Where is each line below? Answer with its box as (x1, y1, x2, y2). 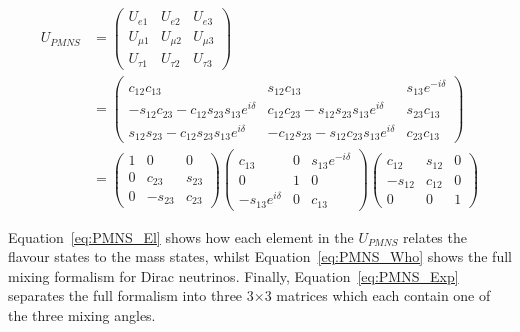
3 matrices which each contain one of (264, 285, 491, 306)
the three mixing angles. (8, 304, 156, 325)
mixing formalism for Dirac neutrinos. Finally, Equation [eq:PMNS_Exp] (8, 265, 459, 286)
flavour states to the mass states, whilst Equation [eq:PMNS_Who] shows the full (8, 246, 512, 267)
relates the (403, 226, 467, 247)
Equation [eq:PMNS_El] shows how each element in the (8, 226, 354, 247)
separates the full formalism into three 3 (8, 285, 254, 306)
